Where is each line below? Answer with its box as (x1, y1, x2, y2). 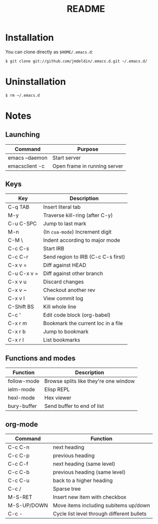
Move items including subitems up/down (53, 502, 150, 509)
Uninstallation (5, 76, 66, 87)
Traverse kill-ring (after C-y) (43, 212, 113, 219)
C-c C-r (8, 254, 29, 261)
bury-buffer (8, 402, 37, 409)
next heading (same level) (53, 461, 116, 468)
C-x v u (8, 278, 27, 285)
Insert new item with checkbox (53, 494, 127, 501)
